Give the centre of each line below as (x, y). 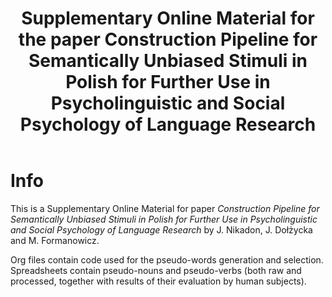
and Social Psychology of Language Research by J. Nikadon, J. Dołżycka (161, 229)
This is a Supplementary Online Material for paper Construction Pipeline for (165, 208)
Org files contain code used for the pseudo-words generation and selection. (167, 259)
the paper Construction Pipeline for (168, 39)
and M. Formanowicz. (55, 240)
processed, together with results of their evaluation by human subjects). (158, 281)
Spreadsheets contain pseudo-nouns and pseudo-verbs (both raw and (156, 270)
